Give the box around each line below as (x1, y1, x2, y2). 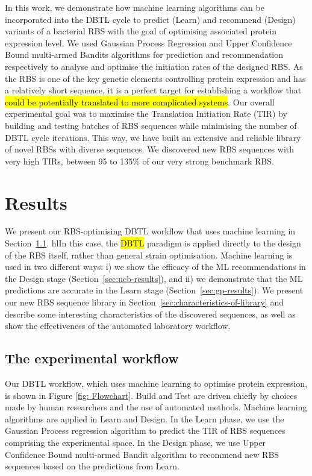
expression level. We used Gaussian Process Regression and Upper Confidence (5, 36, 292, 49)
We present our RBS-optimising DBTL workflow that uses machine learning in (5, 225, 296, 237)
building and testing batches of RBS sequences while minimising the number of (5, 119, 297, 131)
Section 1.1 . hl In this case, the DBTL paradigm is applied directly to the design (5, 237, 301, 249)
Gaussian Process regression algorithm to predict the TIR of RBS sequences (5, 424, 285, 437)
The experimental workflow (5, 349, 179, 368)
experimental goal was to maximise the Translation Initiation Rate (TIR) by (5, 107, 287, 120)
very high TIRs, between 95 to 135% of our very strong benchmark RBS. (5, 154, 274, 167)
